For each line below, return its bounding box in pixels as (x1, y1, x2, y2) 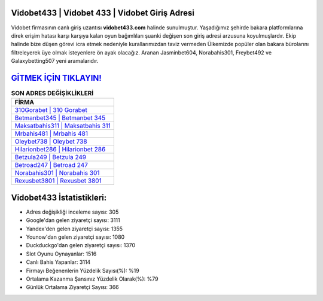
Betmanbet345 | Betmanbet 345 (14, 114, 106, 122)
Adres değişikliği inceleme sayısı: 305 (26, 208, 119, 215)
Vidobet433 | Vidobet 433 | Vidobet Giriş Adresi (11, 8, 194, 18)
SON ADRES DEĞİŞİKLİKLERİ (11, 89, 94, 98)
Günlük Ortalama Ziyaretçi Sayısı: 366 (26, 284, 119, 291)
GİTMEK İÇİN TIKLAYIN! (11, 72, 102, 83)
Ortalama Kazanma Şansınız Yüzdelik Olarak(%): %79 (26, 275, 159, 282)
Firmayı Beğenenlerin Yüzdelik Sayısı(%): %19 (26, 267, 140, 274)
